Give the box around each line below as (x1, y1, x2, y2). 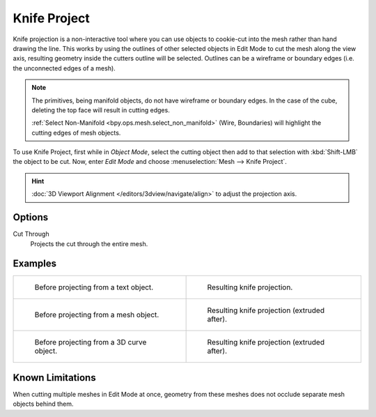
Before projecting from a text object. (34, 282, 154, 292)
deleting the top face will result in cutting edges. (31, 105, 170, 114)
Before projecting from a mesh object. (34, 310, 159, 320)
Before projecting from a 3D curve (34, 338, 147, 347)
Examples (13, 258, 57, 270)
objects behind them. (13, 400, 74, 408)
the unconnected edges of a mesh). (13, 63, 116, 73)
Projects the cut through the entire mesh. (30, 239, 148, 248)
